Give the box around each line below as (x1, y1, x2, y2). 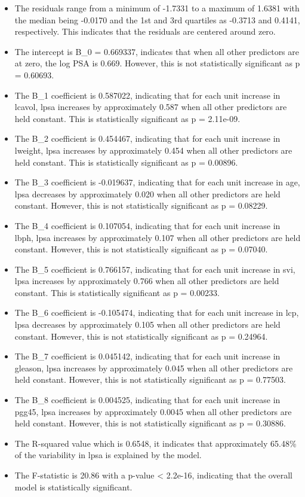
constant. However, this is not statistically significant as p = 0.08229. (14, 199, 268, 212)
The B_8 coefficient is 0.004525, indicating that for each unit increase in (14, 394, 281, 406)
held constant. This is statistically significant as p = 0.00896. (14, 155, 238, 168)
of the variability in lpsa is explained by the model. (14, 449, 202, 461)
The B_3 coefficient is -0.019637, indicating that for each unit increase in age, (14, 176, 300, 188)
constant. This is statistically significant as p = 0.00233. (14, 286, 220, 298)
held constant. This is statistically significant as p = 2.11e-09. (14, 112, 241, 124)
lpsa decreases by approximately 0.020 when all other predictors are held (14, 187, 281, 200)
